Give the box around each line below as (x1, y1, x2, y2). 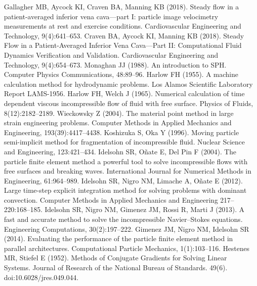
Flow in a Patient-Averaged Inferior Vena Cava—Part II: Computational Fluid (4, 40, 242, 50)
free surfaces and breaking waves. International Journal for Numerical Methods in (4, 166, 252, 176)
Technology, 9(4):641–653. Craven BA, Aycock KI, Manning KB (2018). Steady (4, 30, 244, 40)
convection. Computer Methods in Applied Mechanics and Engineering (4, 194, 218, 205)
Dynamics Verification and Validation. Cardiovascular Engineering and (4, 49, 218, 60)
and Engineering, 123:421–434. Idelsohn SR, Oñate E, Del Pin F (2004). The (4, 146, 236, 156)
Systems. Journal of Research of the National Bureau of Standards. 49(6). (4, 262, 227, 273)
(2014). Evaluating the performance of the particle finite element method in (4, 233, 233, 244)
